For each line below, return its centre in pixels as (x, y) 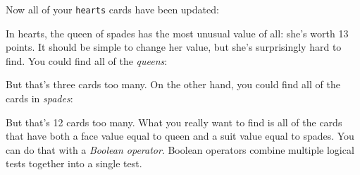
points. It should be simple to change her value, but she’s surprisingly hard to (174, 47)
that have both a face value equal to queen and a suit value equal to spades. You (180, 136)
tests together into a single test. (74, 163)
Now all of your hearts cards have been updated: (112, 9)
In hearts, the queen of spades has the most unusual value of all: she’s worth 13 (177, 33)
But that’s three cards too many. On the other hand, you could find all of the (173, 84)
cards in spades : (39, 98)
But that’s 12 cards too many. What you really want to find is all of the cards (174, 122)
